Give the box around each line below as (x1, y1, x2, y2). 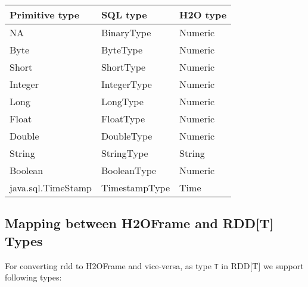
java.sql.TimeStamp (10, 181, 92, 194)
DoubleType (101, 129, 153, 143)
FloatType (101, 112, 145, 125)
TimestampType (101, 181, 170, 194)
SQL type (101, 8, 147, 21)
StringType (101, 146, 148, 160)
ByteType (101, 43, 142, 56)
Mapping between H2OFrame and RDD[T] (5, 214, 274, 232)
